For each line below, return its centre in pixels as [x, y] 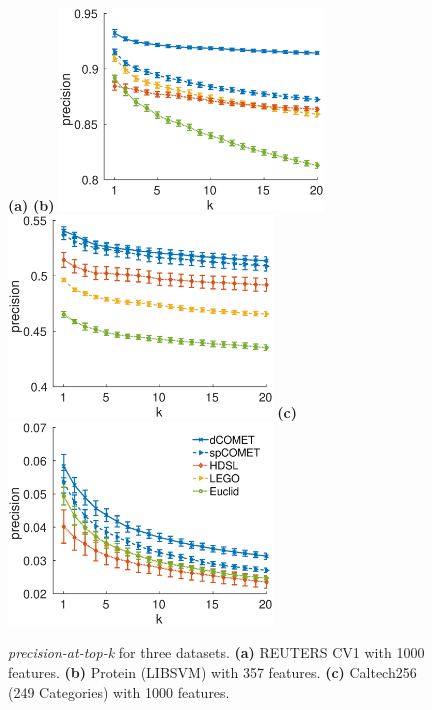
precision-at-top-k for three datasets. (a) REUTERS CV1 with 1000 [216, 652]
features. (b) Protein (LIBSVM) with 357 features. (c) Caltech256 [212, 672]
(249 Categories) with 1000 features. [119, 691]
